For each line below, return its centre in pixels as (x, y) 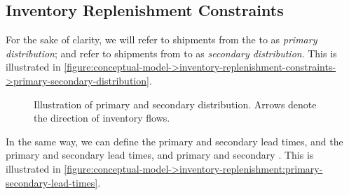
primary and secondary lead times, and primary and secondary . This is (160, 155)
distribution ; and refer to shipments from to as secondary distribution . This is (171, 53)
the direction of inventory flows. (102, 118)
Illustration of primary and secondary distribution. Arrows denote (175, 104)
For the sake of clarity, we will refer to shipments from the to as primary (162, 39)
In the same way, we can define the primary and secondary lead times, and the (174, 141)
